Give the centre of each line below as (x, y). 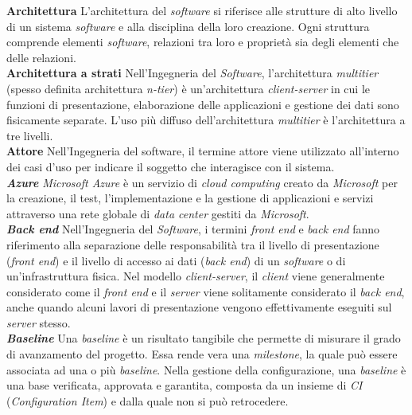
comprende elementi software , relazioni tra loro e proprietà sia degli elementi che (203, 42)
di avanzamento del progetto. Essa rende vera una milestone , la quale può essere (202, 354)
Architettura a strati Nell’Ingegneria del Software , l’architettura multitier (192, 73)
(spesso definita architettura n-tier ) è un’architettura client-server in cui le (189, 88)
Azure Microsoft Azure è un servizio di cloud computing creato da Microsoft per (202, 182)
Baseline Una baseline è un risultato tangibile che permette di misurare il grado (204, 338)
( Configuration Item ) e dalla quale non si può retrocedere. (148, 400)
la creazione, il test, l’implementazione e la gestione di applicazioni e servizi (190, 198)
